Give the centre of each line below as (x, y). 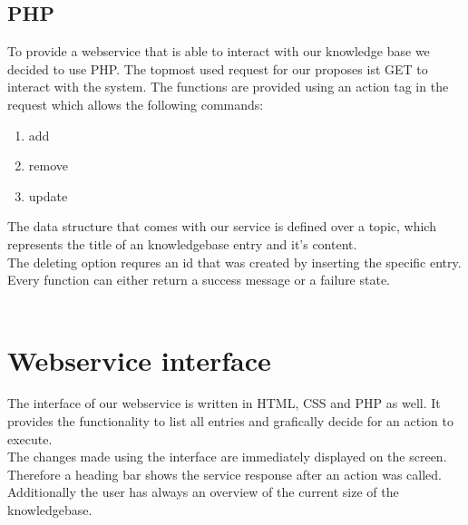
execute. (30, 438)
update (48, 195)
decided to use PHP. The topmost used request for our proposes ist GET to (218, 68)
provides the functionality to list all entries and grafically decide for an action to (230, 421)
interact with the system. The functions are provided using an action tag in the (228, 87)
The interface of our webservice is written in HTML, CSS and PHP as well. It (224, 403)
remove (48, 165)
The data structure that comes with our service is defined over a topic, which (222, 226)
